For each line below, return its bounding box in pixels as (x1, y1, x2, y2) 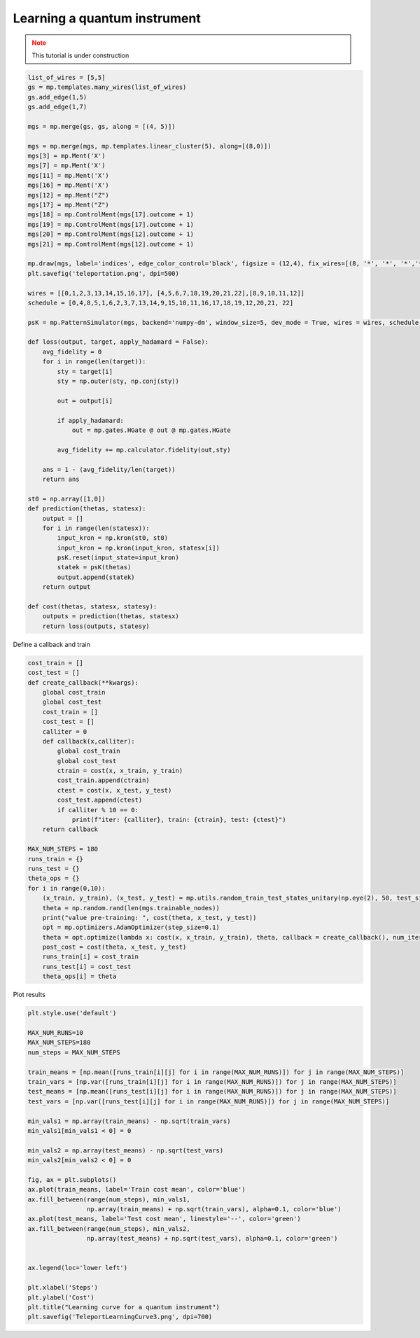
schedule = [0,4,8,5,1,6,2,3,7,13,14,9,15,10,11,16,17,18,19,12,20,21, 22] (27, 298, 294, 307)
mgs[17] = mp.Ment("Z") (27, 201, 110, 209)
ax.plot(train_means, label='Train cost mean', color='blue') (27, 1185, 246, 1194)
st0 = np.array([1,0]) (27, 494, 106, 503)
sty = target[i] (57, 368, 113, 375)
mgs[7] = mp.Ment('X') (27, 162, 106, 169)
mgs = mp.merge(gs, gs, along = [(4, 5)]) (27, 123, 176, 130)
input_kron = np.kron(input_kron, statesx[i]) (57, 543, 220, 552)
